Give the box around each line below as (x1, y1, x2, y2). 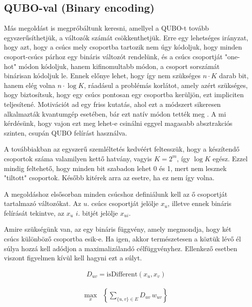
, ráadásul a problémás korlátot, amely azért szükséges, (84, 80, 248, 90)
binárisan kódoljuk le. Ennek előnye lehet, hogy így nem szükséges (4, 70, 201, 81)
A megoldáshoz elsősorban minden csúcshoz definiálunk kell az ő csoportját (4, 188, 228, 199)
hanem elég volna (4, 80, 55, 90)
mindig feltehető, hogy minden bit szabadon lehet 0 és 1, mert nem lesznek (4, 163, 227, 173)
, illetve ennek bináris (168, 198, 232, 208)
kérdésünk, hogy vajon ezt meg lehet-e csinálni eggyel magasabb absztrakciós (4, 118, 233, 128)
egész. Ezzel (213, 153, 248, 163)
